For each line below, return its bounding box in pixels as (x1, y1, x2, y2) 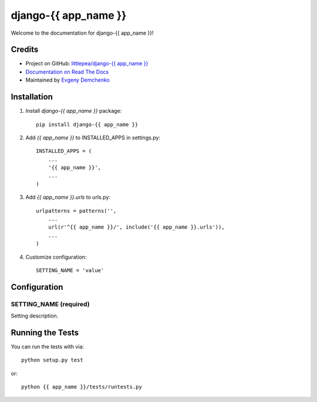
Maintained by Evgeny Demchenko (25, 76, 110, 83)
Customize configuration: (25, 253, 87, 260)
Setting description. (11, 312, 59, 320)
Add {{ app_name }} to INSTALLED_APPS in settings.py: (25, 134, 161, 141)
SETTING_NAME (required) (11, 300, 90, 308)
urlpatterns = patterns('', (36, 207, 117, 214)
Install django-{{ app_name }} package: (25, 108, 122, 115)
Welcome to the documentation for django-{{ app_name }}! (11, 29, 154, 36)
